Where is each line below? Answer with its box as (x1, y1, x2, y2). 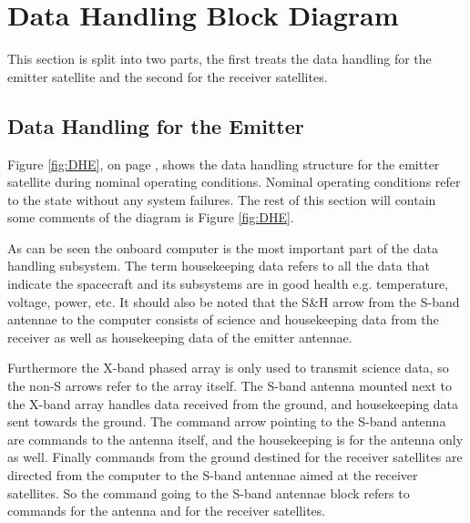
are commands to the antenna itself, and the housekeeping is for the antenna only (7, 429, 464, 448)
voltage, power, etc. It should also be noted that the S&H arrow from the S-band (7, 292, 460, 311)
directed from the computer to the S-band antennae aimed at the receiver (7, 466, 418, 485)
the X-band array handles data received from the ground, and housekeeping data (7, 394, 459, 413)
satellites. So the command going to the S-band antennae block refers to (7, 483, 410, 502)
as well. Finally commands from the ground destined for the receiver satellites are (7, 447, 463, 467)
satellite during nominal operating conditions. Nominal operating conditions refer (7, 172, 461, 191)
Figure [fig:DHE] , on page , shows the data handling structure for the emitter (7, 154, 440, 173)
